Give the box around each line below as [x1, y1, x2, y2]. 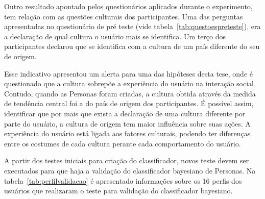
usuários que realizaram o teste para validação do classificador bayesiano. [4, 185, 233, 196]
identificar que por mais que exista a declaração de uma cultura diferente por [4, 108, 246, 118]
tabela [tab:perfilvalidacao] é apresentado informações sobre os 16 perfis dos [4, 175, 242, 186]
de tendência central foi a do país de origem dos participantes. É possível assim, [4, 98, 254, 109]
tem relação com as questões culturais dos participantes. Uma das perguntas [4, 11, 243, 21]
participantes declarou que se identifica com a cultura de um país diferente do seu [4, 41, 260, 52]
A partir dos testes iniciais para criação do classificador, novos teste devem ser [4, 155, 249, 166]
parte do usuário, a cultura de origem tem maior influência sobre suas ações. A [4, 118, 251, 129]
